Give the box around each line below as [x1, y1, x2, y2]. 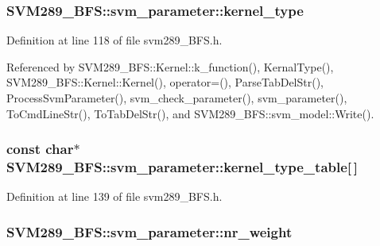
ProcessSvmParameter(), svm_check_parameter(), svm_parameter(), [6, 90, 347, 106]
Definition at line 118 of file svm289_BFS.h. [6, 32, 223, 48]
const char [6, 139, 74, 159]
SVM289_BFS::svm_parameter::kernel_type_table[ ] [6, 157, 358, 177]
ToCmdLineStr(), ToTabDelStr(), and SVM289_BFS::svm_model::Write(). [6, 105, 374, 121]
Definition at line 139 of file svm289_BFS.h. [6, 188, 223, 205]
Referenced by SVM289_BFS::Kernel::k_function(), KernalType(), [6, 58, 334, 75]
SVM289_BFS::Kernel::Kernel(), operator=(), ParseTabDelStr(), [6, 74, 324, 90]
